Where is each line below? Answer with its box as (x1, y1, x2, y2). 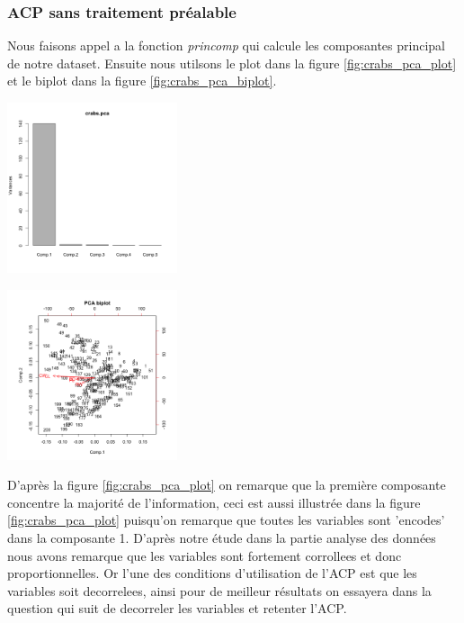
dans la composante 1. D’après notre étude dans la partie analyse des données (7, 528, 436, 546)
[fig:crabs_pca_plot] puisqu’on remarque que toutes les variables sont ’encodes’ (7, 510, 445, 529)
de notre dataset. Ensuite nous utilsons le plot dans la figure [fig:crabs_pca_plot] (7, 53, 457, 72)
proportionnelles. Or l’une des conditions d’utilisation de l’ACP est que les (7, 564, 417, 582)
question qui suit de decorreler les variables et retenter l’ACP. (7, 599, 347, 618)
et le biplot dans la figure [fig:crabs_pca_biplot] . (7, 71, 277, 90)
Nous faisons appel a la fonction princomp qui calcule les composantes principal (7, 36, 445, 55)
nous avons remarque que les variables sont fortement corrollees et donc (7, 546, 402, 564)
